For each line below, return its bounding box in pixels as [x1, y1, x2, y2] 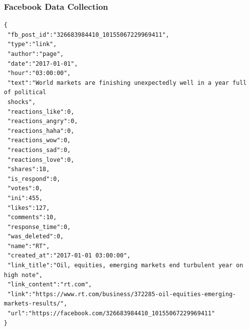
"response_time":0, [7, 223, 71, 230]
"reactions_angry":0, [7, 118, 78, 125]
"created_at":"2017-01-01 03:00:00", [7, 252, 131, 259]
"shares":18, [7, 166, 50, 173]
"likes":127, [7, 204, 50, 211]
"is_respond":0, [7, 175, 60, 182]
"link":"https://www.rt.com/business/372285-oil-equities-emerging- [7, 290, 236, 298]
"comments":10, [7, 214, 57, 221]
